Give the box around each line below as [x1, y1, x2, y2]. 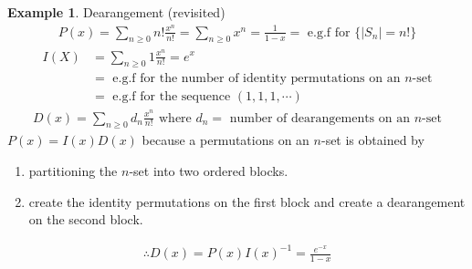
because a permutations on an [142, 130, 309, 150]
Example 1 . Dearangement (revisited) [7, 3, 226, 21]
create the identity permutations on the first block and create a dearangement [28, 191, 466, 211]
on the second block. [28, 210, 143, 229]
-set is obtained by [320, 130, 425, 150]
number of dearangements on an [229, 111, 410, 125]
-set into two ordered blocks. [129, 160, 288, 180]
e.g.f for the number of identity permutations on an [112, 72, 401, 86]
